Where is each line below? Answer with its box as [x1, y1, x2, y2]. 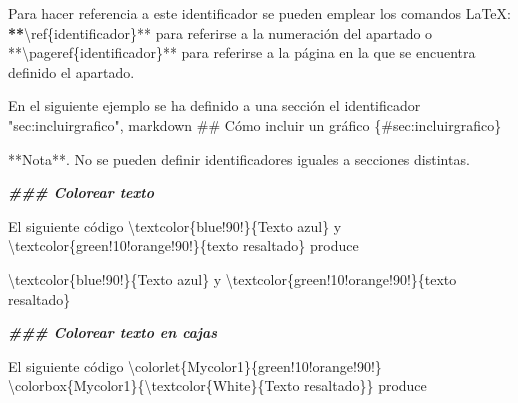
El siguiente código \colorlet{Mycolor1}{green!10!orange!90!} [8, 355, 382, 376]
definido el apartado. [8, 61, 135, 82]
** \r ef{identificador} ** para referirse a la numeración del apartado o [8, 22, 433, 43]
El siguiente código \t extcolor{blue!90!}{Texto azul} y [8, 215, 342, 236]
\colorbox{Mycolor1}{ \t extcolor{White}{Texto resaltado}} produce [8, 375, 427, 396]
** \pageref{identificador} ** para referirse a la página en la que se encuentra [8, 42, 476, 63]
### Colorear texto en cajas [8, 322, 218, 343]
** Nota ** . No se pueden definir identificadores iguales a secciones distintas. [8, 148, 470, 169]
